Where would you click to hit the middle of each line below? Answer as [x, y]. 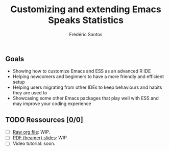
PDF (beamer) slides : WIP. [40, 138]
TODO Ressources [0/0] [44, 120]
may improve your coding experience [52, 104]
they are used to [30, 93]
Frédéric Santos [86, 34]
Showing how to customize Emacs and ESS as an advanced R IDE [82, 71]
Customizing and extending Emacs [86, 9]
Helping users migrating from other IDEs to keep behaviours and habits [87, 87]
